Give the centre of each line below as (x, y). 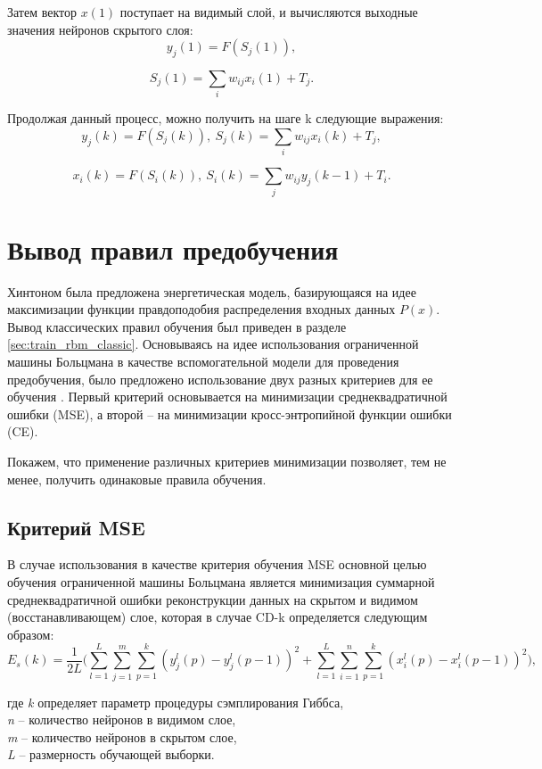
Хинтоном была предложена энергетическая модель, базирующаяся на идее (212, 291)
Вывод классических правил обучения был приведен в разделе (177, 326)
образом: (31, 634)
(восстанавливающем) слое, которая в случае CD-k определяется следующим (218, 617)
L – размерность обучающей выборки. (111, 754)
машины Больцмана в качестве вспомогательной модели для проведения (203, 362)
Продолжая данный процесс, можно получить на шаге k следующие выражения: (226, 118)
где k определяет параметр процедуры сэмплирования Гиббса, (176, 702)
